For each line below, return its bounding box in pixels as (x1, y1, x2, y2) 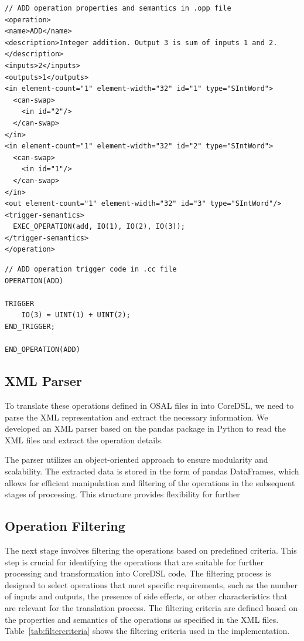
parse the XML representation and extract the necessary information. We (5, 411, 268, 423)
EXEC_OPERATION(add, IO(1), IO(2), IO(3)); (13, 222, 185, 231)
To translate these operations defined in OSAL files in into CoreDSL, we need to (5, 399, 294, 412)
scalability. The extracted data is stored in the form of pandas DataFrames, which (5, 464, 299, 477)
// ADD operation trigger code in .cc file (5, 265, 177, 274)
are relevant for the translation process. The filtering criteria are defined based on (5, 601, 298, 613)
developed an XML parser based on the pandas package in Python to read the (5, 422, 286, 435)
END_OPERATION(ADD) (5, 345, 80, 354)
